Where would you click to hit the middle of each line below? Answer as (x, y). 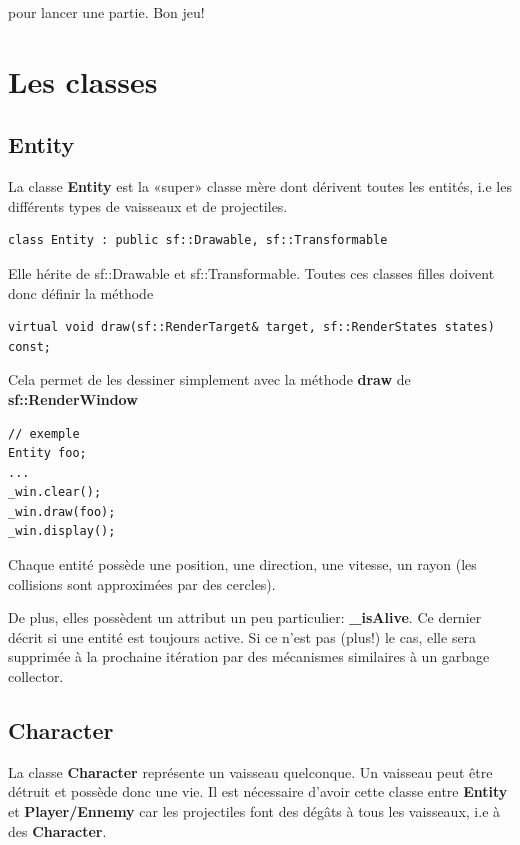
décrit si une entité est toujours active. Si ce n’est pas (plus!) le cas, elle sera (242, 636)
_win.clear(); (55, 492)
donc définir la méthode (81, 292)
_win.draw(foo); (62, 511)
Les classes (83, 80)
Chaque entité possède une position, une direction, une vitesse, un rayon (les (242, 564)
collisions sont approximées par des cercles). (142, 583)
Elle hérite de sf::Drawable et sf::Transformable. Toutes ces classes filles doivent (251, 272)
